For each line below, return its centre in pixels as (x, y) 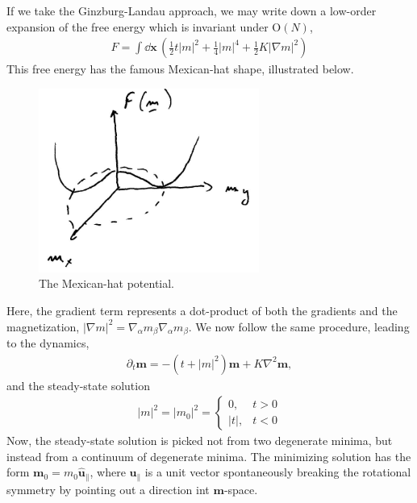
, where (108, 472)
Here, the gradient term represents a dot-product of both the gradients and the (202, 310)
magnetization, (43, 326)
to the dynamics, (48, 343)
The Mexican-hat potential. (107, 283)
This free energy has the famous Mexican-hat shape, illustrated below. (180, 69)
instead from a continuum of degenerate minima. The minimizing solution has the (209, 456)
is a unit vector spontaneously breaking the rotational (278, 472)
